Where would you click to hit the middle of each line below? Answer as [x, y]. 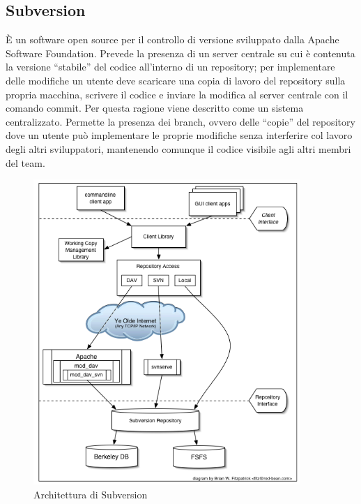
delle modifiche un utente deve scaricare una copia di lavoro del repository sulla [176, 80]
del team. [25, 162]
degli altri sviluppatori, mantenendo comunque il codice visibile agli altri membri [178, 148]
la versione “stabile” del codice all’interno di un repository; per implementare [170, 67]
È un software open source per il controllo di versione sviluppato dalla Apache [172, 39]
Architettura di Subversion [91, 494]
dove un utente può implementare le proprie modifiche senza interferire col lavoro [179, 135]
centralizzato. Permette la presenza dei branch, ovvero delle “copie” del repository [180, 121]
